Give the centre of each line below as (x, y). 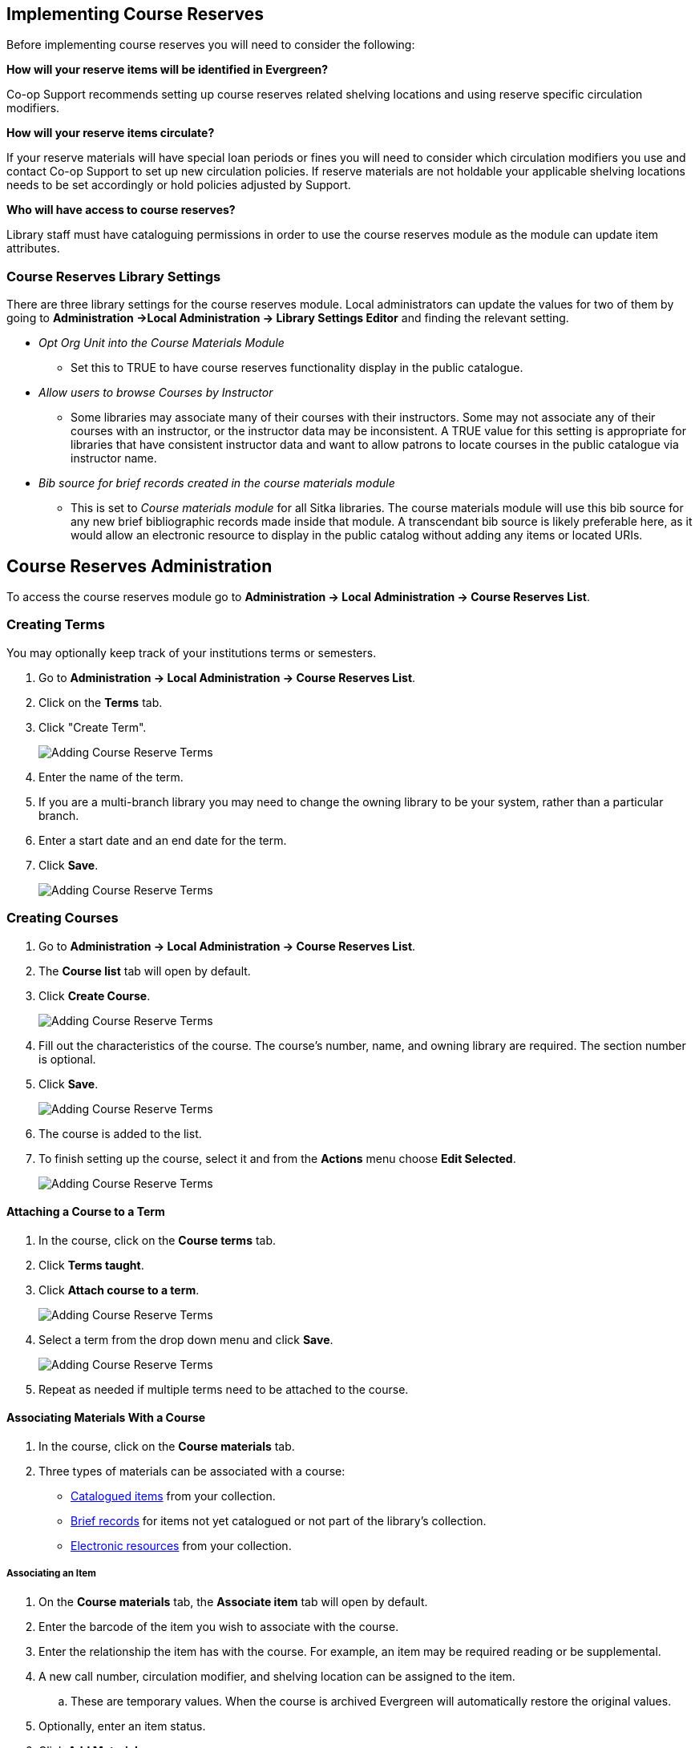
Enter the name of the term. (111, 777)
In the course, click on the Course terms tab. (158, 1240)
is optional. (67, 1059)
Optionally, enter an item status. (122, 1726)
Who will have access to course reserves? (121, 210)
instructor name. (114, 458)
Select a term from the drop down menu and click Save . (186, 1339)
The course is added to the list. (120, 1133)
